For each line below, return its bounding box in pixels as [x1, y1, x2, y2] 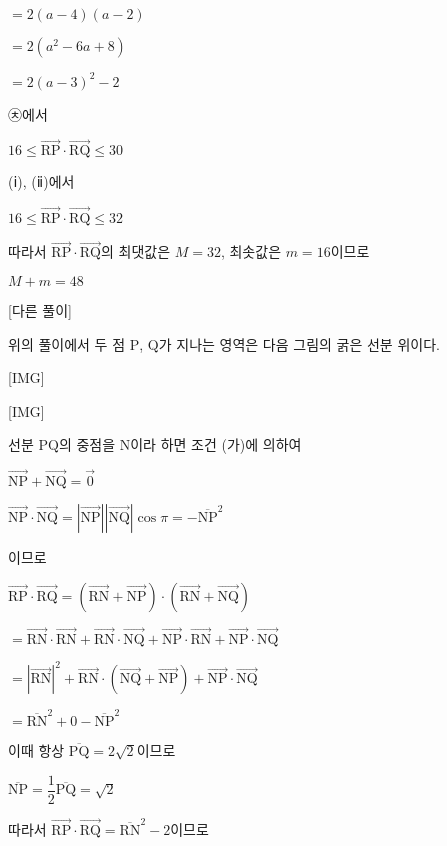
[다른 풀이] [8, 299, 72, 320]
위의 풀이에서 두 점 [8, 333, 126, 354]
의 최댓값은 [100, 241, 171, 262]
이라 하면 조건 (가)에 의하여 [130, 434, 302, 455]
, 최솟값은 [220, 241, 282, 262]
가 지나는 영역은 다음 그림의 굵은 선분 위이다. [158, 333, 440, 354]
